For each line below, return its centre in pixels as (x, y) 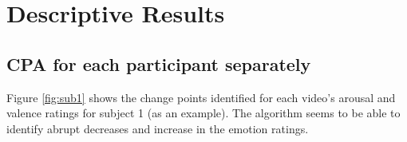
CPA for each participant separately (159, 63)
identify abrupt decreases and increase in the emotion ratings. (158, 128)
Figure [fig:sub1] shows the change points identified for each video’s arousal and (201, 97)
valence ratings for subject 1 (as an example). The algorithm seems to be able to (203, 113)
